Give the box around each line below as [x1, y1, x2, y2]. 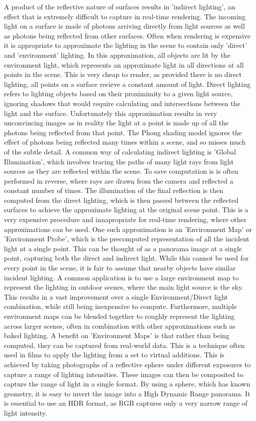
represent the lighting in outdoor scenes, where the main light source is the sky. [4, 282, 244, 292]
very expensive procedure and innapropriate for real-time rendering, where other [4, 214, 247, 225]
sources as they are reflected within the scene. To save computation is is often [4, 166, 238, 176]
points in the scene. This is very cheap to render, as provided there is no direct [4, 69, 242, 79]
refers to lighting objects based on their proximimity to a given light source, [4, 88, 233, 99]
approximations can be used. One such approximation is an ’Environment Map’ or [4, 224, 252, 234]
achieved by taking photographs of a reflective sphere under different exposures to [4, 359, 251, 369]
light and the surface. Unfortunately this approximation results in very [4, 108, 218, 118]
